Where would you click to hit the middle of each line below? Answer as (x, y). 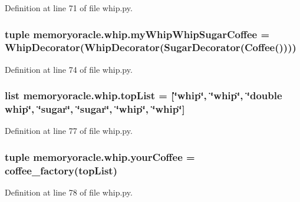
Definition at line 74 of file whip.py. (69, 69)
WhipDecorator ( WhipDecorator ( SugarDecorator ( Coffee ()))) (151, 47)
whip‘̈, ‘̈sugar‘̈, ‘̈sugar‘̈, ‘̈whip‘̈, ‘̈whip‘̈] (95, 109)
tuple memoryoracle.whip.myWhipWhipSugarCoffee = (137, 34)
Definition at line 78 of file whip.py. (69, 192)
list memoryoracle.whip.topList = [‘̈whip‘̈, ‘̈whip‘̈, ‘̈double (144, 95)
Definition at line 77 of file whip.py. (69, 131)
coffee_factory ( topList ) (61, 170)
